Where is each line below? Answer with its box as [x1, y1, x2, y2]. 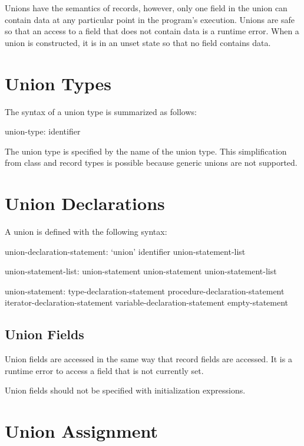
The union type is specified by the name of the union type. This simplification [5, 145, 287, 157]
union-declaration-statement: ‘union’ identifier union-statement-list [5, 245, 246, 257]
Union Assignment [5, 419, 158, 443]
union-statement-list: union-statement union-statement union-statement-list [5, 265, 277, 277]
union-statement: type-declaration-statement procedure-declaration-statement [5, 284, 285, 297]
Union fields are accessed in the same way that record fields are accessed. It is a [5, 353, 292, 365]
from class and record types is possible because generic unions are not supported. [5, 156, 298, 169]
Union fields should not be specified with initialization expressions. [5, 384, 246, 396]
